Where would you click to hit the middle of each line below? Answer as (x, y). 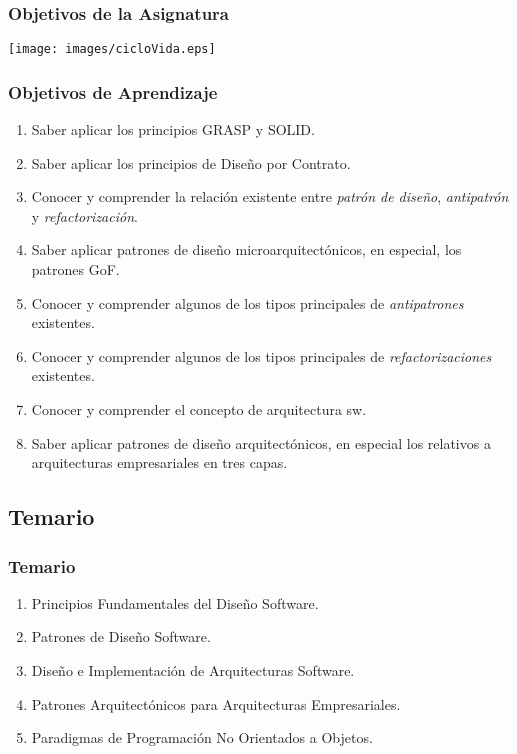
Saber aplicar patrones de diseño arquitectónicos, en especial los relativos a (261, 442)
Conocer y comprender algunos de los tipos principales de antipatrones (247, 302)
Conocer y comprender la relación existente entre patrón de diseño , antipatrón (270, 196)
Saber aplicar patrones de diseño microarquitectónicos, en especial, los (246, 249)
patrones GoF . (75, 269)
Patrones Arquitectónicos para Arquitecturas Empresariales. (216, 703)
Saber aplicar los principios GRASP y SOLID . (173, 129)
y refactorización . (84, 215)
